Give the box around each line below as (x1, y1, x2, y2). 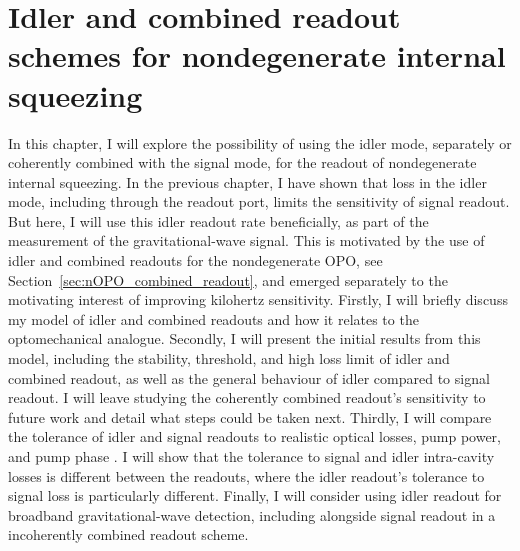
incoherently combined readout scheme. (8, 524, 249, 545)
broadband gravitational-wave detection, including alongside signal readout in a (8, 504, 496, 525)
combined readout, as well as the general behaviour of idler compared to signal (8, 367, 490, 388)
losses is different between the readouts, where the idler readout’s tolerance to (8, 465, 485, 486)
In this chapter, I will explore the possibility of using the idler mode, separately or (8, 132, 512, 153)
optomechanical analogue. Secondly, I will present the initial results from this (8, 328, 481, 349)
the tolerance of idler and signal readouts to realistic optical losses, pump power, (8, 426, 501, 447)
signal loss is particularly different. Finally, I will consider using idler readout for (8, 485, 502, 506)
